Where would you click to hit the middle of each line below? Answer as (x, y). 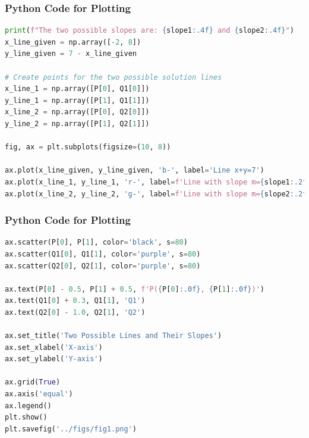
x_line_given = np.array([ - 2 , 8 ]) (73, 42)
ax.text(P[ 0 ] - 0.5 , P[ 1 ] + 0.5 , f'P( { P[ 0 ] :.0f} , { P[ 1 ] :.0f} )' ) (135, 289)
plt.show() (26, 417)
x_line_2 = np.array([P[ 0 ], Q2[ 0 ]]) (77, 112)
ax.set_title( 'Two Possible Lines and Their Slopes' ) (113, 336)
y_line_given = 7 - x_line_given (71, 54)
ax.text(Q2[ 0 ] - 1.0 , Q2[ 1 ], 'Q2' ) (75, 312)
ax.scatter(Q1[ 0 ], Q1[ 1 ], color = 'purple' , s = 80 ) (103, 254)
